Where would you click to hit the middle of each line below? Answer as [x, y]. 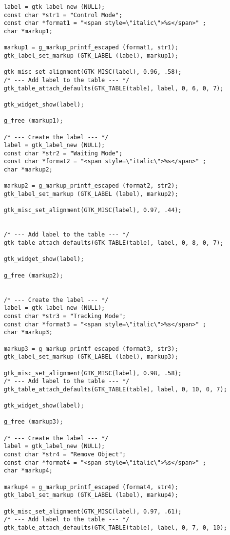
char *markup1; [28, 31]
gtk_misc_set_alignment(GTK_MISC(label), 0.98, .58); [93, 373]
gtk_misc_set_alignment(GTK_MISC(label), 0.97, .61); [93, 511]
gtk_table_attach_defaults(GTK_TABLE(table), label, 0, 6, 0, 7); [114, 88]
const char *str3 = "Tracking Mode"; [65, 316]
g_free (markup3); [33, 422]
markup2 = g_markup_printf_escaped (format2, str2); [91, 186]
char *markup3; [28, 332]
